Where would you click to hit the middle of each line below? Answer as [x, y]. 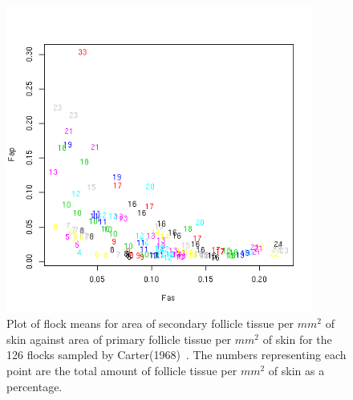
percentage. [34, 386]
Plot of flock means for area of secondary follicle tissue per [150, 323]
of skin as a [296, 370]
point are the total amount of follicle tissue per [122, 370]
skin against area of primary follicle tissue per [119, 339]
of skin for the [297, 339]
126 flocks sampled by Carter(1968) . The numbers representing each [176, 355]
